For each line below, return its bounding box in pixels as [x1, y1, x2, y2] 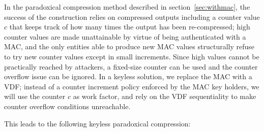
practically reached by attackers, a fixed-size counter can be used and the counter [4, 61, 258, 72]
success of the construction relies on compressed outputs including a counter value [4, 11, 260, 22]
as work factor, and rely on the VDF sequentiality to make [73, 91, 256, 102]
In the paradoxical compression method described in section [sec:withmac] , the [4, 2, 250, 12]
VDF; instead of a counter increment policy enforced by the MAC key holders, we [4, 81, 259, 91]
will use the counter [4, 91, 66, 102]
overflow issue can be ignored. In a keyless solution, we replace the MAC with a [4, 71, 252, 82]
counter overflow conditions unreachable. [4, 101, 131, 111]
